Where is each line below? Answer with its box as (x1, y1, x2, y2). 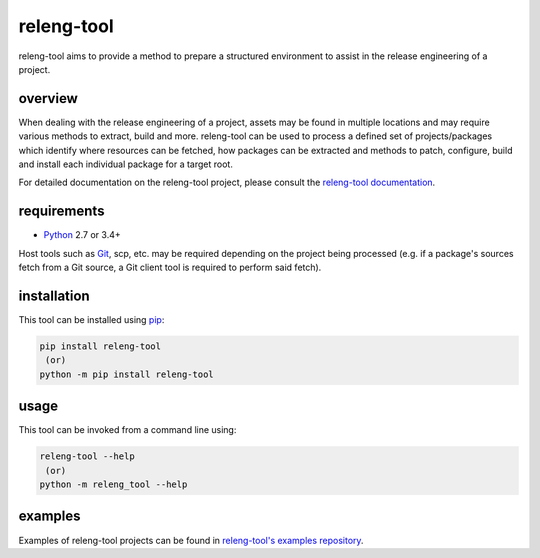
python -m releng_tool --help (39, 479, 188, 490)
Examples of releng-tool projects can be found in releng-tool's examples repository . (18, 534, 364, 546)
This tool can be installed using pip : (18, 314, 165, 325)
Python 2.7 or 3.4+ (43, 229, 121, 241)
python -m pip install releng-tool (39, 368, 214, 380)
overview (18, 90, 79, 107)
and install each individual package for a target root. (18, 158, 234, 170)
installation (18, 287, 90, 304)
